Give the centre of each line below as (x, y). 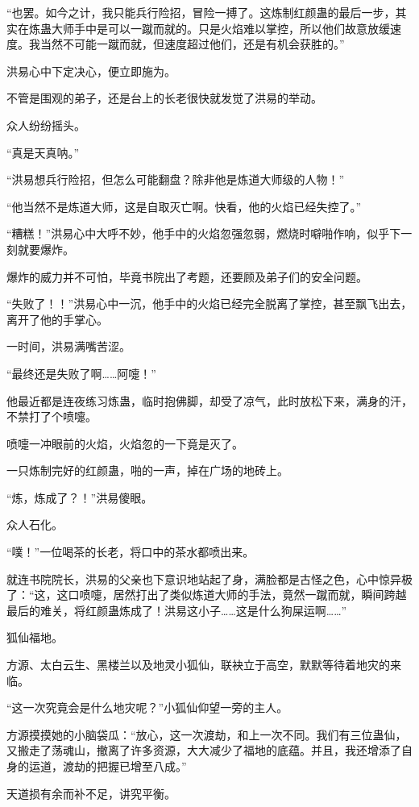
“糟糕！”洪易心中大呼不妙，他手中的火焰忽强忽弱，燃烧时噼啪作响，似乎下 (204, 233)
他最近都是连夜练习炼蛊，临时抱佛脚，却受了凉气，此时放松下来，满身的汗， (209, 400)
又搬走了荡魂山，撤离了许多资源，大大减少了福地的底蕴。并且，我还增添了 (204, 750)
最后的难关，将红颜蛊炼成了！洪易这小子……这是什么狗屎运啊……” (177, 610)
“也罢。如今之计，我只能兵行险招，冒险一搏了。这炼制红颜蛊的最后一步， (201, 12)
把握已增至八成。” (141, 766)
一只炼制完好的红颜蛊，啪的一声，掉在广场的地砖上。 (147, 470)
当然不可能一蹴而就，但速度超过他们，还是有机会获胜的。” (192, 44)
